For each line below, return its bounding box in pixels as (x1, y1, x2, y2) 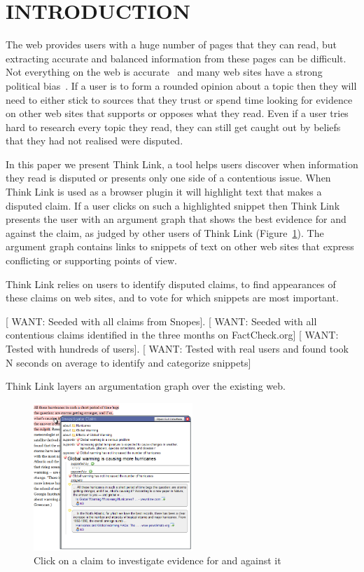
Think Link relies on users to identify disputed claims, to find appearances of (6, 276, 336, 291)
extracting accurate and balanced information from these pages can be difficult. (6, 50, 346, 65)
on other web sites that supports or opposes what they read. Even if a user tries (6, 106, 349, 121)
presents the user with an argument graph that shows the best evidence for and (6, 212, 346, 226)
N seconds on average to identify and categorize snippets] (6, 355, 251, 369)
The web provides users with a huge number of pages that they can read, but (6, 37, 337, 52)
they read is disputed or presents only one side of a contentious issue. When (6, 170, 331, 185)
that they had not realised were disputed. (6, 133, 183, 148)
